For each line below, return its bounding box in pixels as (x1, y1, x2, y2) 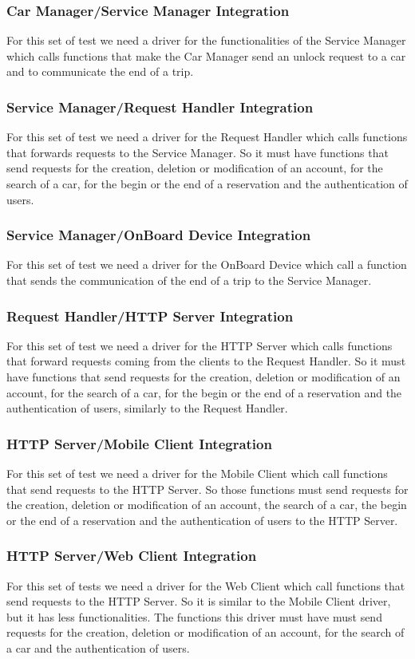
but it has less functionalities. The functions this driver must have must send (6, 608, 382, 625)
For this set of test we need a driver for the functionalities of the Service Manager (6, 32, 406, 49)
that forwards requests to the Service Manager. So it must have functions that (6, 144, 389, 160)
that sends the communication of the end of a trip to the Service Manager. (6, 272, 372, 288)
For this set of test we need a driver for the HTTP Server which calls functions (6, 337, 393, 353)
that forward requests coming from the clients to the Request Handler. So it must (6, 353, 406, 369)
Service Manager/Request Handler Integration (6, 97, 314, 116)
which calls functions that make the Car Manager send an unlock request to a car (6, 47, 406, 64)
